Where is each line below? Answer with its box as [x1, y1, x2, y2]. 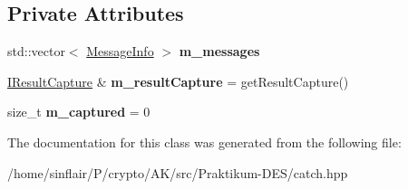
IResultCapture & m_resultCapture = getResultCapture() [7, 71, 349, 90]
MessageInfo [86, 42, 154, 61]
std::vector [7, 42, 65, 61]
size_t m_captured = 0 [7, 102, 151, 121]
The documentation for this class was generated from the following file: [7, 132, 402, 151]
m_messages [179, 42, 260, 61]
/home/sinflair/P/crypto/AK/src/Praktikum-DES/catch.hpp [7, 163, 348, 182]
